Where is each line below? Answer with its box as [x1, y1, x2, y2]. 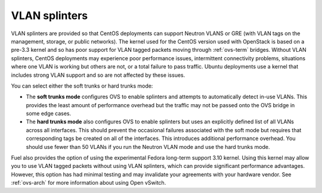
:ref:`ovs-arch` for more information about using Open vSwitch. [11, 179, 166, 186]
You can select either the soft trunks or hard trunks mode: [11, 82, 153, 89]
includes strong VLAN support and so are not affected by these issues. [11, 71, 185, 79]
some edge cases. [26, 110, 72, 117]
